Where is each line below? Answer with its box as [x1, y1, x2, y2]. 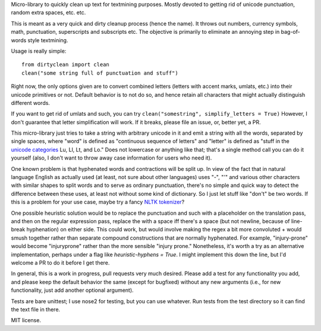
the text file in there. [11, 305, 61, 313]
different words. [11, 99, 51, 106]
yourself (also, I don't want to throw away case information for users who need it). [11, 154, 212, 161]
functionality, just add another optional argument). [11, 287, 134, 294]
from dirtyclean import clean [21, 61, 110, 68]
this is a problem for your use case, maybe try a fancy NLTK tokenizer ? [11, 199, 185, 206]
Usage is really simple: [11, 47, 67, 55]
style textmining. [27, 36, 68, 44]
